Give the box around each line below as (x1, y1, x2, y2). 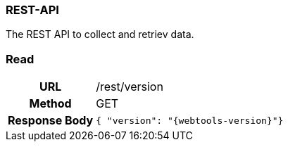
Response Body (8, 113, 94, 128)
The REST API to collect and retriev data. (6, 28, 194, 41)
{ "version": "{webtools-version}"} (96, 115, 284, 126)
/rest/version (96, 79, 163, 94)
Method (29, 96, 72, 111)
